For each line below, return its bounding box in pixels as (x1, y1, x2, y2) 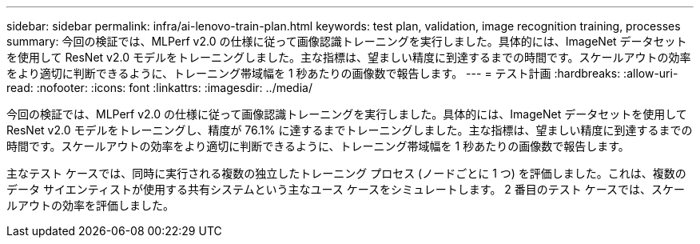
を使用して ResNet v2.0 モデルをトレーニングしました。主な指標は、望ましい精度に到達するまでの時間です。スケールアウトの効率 (6, 50, 691, 64)
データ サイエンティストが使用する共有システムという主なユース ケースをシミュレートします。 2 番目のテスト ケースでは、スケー (6, 182, 686, 196)
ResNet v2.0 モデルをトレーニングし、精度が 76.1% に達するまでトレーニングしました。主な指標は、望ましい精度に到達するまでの (6, 123, 693, 137)
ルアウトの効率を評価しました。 (6, 198, 174, 212)
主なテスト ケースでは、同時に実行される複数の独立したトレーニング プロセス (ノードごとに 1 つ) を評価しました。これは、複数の (6, 166, 686, 180)
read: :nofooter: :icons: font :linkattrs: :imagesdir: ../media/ (6, 81, 312, 94)
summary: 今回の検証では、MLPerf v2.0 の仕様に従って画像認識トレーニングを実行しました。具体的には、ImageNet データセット (6, 34, 687, 48)
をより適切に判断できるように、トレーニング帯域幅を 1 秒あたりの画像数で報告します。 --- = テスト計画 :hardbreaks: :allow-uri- (6, 66, 678, 80)
